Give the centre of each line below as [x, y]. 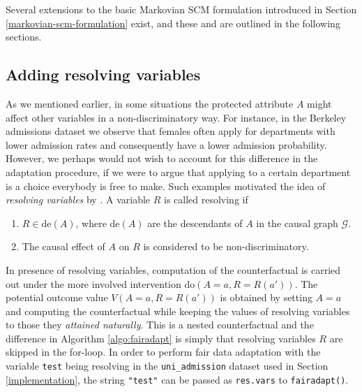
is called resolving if [206, 199]
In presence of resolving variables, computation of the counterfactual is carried [173, 269]
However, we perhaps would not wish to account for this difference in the [162, 158]
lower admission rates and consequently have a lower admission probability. [166, 144]
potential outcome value [57, 297]
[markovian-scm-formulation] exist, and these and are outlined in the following [173, 23]
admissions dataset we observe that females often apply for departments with [171, 131]
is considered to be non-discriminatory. [226, 246]
